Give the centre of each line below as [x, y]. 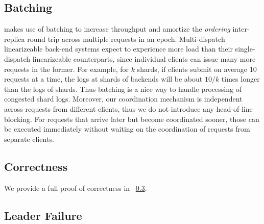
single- [245, 49]
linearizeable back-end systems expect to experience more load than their [118, 49]
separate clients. [29, 139]
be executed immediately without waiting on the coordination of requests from [127, 129]
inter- [241, 29]
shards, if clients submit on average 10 [197, 69]
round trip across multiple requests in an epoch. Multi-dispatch [126, 39]
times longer [241, 79]
